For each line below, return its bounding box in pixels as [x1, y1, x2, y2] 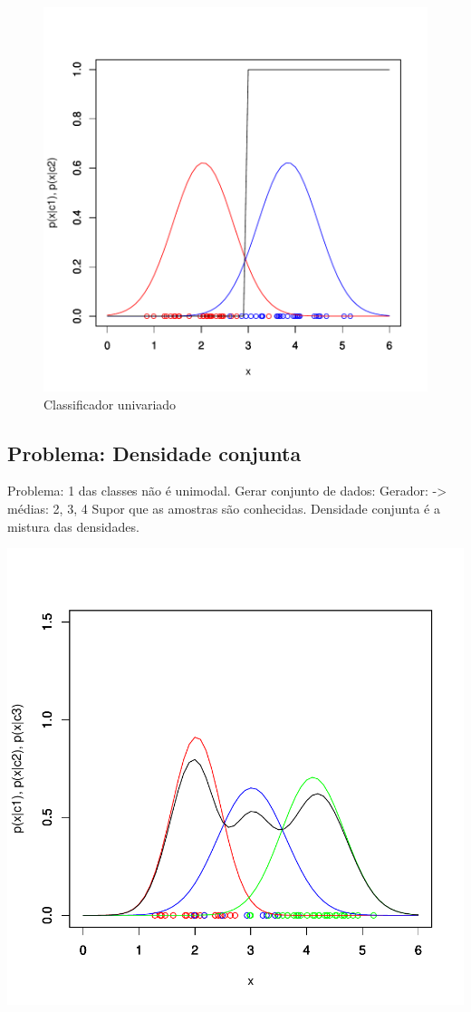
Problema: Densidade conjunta [7, 439, 302, 467]
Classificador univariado [43, 394, 177, 413]
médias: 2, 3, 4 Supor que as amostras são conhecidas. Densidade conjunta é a [7, 498, 440, 517]
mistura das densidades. [7, 516, 139, 535]
